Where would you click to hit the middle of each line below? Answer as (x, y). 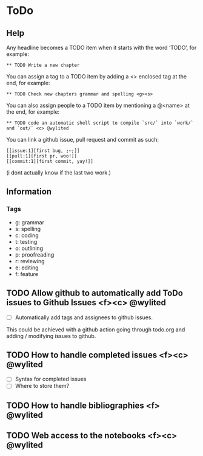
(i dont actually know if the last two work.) (58, 173)
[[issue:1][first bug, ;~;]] (43, 151)
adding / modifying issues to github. (51, 336)
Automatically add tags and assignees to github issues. (84, 317)
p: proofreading (35, 254)
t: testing (26, 241)
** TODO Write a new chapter (43, 65)
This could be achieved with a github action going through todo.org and (96, 330)
